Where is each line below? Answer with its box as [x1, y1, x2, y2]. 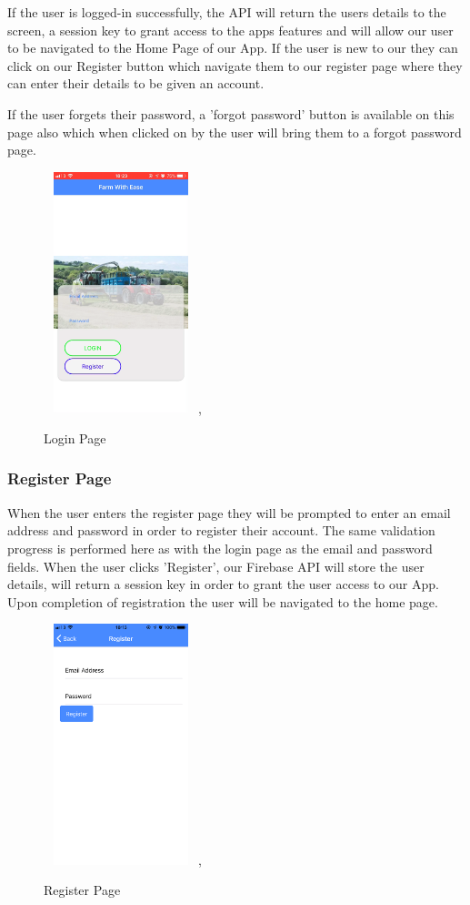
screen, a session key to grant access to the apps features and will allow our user [7, 20, 454, 39]
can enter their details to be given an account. [7, 74, 265, 93]
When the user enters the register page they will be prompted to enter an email [7, 503, 451, 522]
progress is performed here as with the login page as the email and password [7, 538, 433, 557]
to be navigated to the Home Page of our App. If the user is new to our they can [7, 38, 458, 57]
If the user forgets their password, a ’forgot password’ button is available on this [7, 104, 455, 123]
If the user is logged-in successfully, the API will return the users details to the [7, 3, 446, 21]
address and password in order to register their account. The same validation [7, 521, 435, 540]
